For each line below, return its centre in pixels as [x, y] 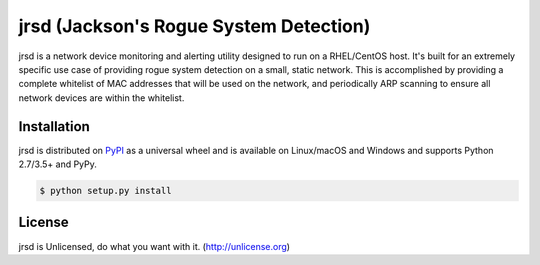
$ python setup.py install [105, 190]
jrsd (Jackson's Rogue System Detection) [194, 26]
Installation [54, 126]
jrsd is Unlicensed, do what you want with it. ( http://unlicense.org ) [154, 246]
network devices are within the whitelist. [101, 97]
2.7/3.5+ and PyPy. [57, 164]
